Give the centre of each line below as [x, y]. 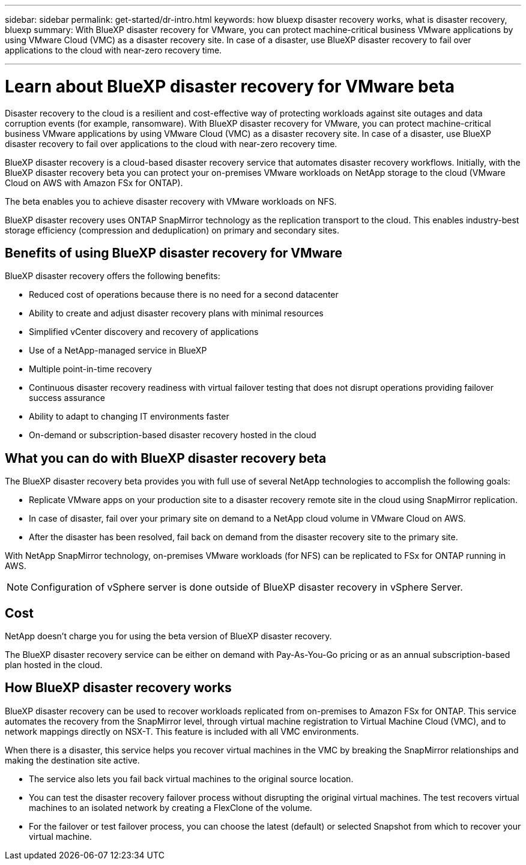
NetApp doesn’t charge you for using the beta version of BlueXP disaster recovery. [168, 636]
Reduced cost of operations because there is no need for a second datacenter [184, 295]
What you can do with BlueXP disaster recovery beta [166, 458]
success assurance [67, 398]
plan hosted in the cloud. [54, 665]
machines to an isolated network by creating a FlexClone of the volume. [171, 807]
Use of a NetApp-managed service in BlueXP [118, 351]
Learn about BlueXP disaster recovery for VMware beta [230, 86]
